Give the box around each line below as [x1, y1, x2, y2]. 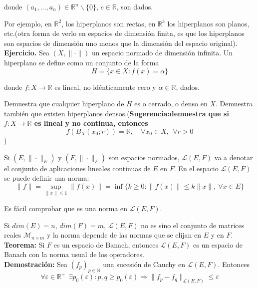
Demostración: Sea [4, 259, 68, 269]
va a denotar [214, 152, 253, 162]
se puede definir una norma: [4, 173, 89, 183]
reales [4, 230, 21, 240]
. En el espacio [174, 163, 219, 173]
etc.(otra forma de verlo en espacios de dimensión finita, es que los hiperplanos [4, 28, 245, 38]
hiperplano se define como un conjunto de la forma [4, 57, 159, 67]
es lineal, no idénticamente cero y [54, 81, 156, 92]
